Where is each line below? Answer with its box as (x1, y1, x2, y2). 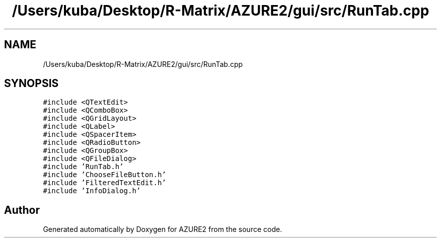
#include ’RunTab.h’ (43, 163, 124, 171)
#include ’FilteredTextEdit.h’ (43, 179, 166, 187)
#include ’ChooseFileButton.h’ (43, 171, 166, 179)
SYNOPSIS (4, 77, 59, 90)
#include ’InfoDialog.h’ (43, 187, 141, 195)
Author (4, 203, 40, 216)
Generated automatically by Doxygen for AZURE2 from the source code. (43, 225, 282, 234)
